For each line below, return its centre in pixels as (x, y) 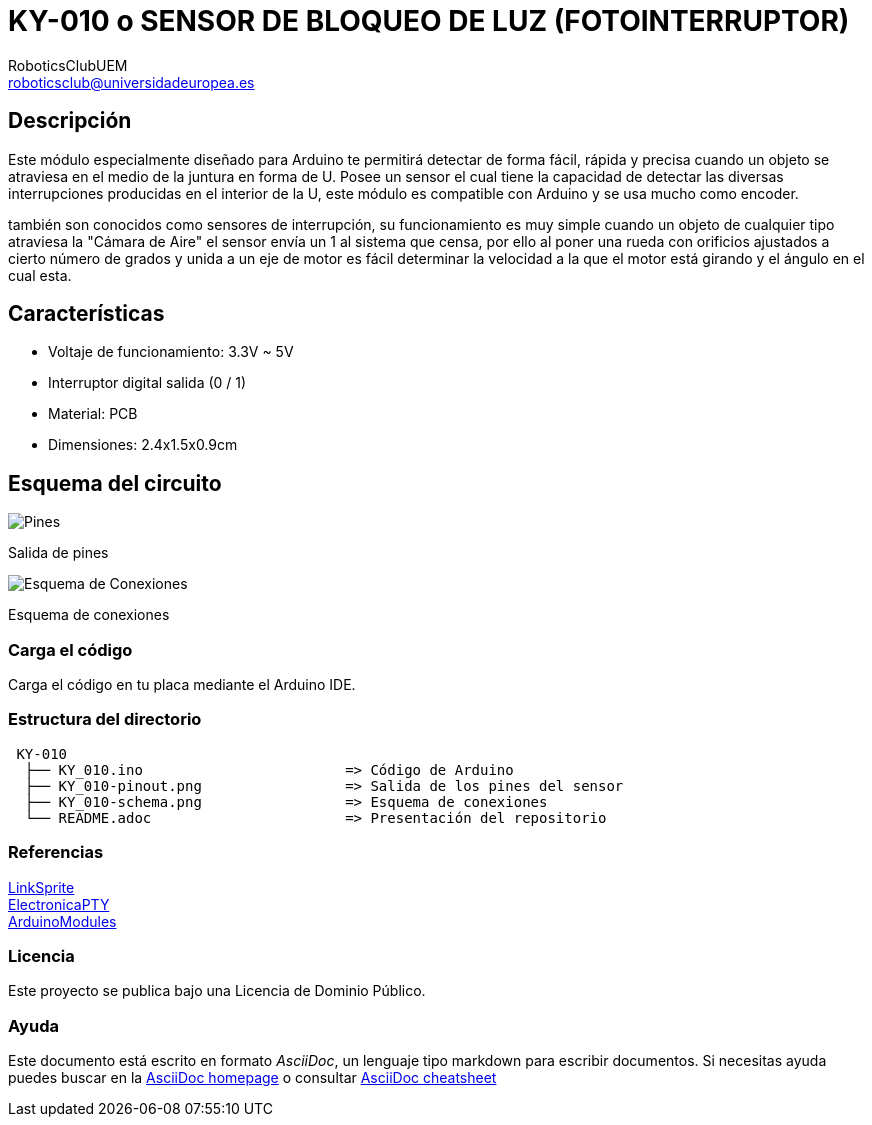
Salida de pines (58, 553)
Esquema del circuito (115, 483)
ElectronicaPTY (59, 904)
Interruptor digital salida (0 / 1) (147, 383)
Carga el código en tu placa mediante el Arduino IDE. (182, 685)
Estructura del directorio (105, 719)
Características (86, 314)
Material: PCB (93, 414)
